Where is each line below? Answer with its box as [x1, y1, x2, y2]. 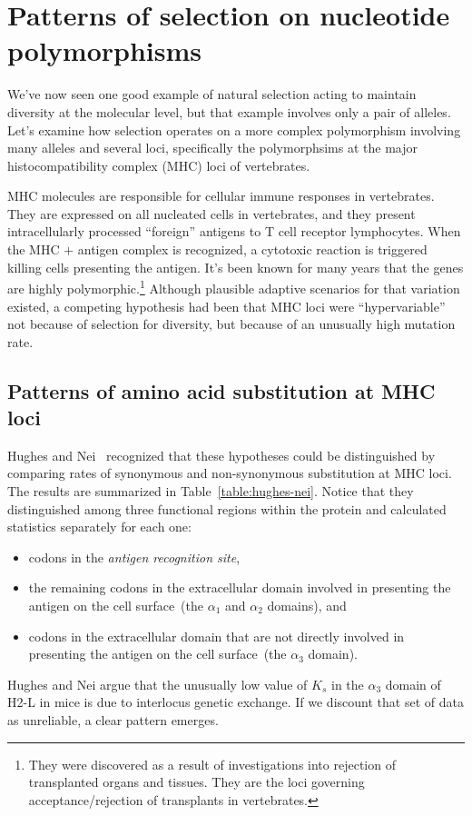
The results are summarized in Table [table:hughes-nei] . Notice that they [7, 482, 414, 501]
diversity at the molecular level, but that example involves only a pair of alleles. [7, 102, 451, 121]
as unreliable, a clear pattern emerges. [7, 711, 219, 729]
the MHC [7, 240, 60, 259]
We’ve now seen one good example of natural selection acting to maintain [7, 85, 417, 104]
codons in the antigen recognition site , [28, 547, 241, 566]
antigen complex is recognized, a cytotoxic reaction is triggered [77, 240, 428, 259]
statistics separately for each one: [7, 517, 192, 536]
